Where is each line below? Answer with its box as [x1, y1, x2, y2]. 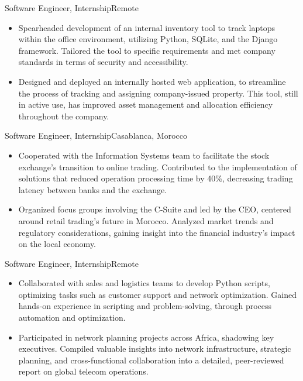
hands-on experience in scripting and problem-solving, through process [18, 300, 272, 312]
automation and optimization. [18, 311, 126, 324]
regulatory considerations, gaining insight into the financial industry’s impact [18, 226, 295, 238]
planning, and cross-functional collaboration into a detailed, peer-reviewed [18, 353, 284, 366]
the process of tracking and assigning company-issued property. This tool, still [18, 87, 298, 99]
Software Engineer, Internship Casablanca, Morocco [5, 129, 188, 142]
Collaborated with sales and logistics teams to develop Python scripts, [18, 277, 270, 289]
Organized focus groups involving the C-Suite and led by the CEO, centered [18, 203, 291, 215]
